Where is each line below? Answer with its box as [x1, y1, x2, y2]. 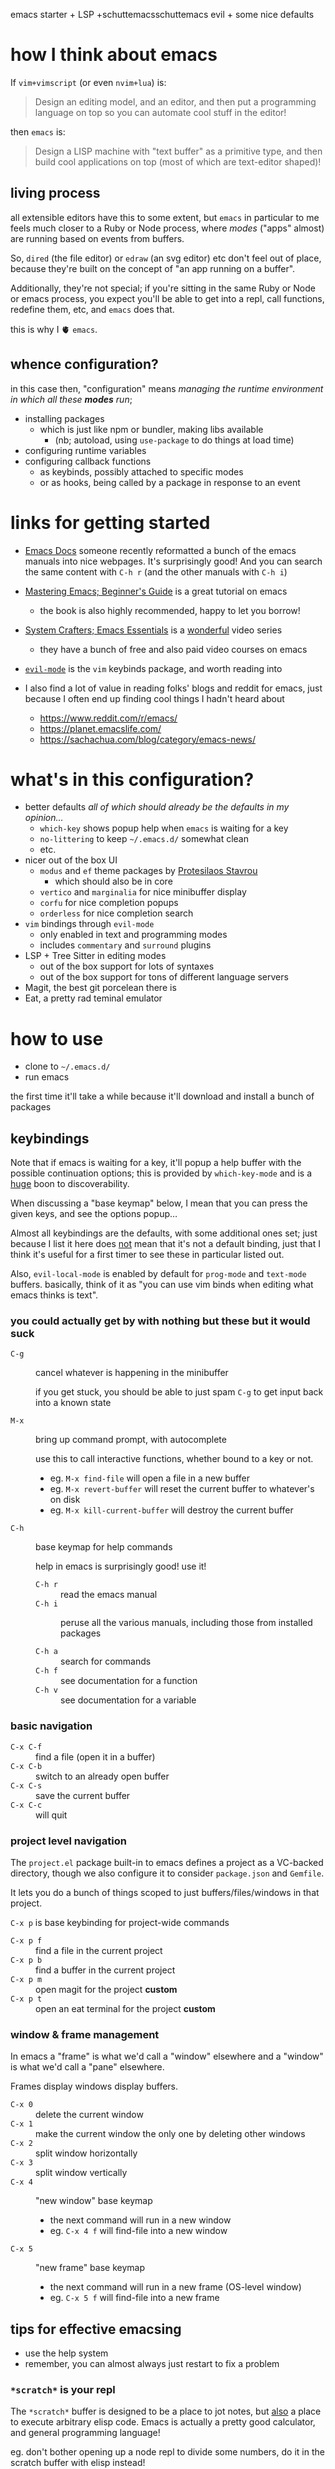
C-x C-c [10, 1800, 43, 1810]
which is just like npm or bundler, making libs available [39, 423, 264, 435]
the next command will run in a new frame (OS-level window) [49, 2281, 302, 2293]
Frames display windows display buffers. [10, 2080, 179, 2093]
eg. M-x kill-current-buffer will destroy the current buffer [49, 1504, 294, 1516]
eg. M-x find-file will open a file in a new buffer [49, 1472, 250, 1484]
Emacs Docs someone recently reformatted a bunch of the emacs [24, 544, 297, 556]
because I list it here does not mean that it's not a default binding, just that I [10, 1238, 321, 1250]
